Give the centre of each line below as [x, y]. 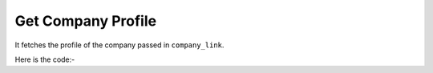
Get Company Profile [85, 21]
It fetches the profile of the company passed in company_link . [119, 45]
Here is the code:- [45, 59]
